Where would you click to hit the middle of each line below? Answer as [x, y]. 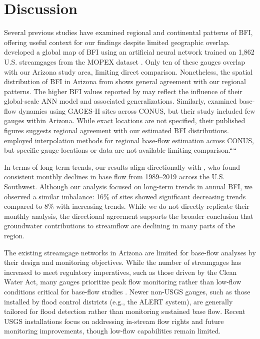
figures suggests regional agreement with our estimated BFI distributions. [116, 130]
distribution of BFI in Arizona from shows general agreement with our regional [125, 81]
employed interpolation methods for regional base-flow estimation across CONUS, [129, 140]
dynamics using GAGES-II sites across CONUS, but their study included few [137, 110]
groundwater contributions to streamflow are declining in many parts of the [120, 226]
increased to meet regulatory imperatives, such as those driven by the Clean [120, 272]
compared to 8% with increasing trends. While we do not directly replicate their [127, 206]
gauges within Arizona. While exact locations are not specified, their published [125, 120]
